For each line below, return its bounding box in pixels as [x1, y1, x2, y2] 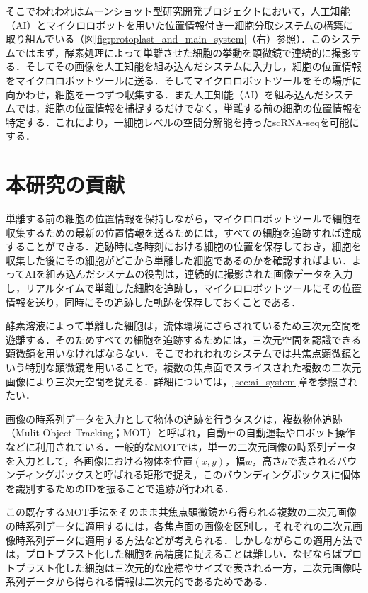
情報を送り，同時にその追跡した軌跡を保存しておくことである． [6, 294, 301, 309]
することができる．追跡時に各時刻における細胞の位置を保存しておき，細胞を [6, 239, 362, 254]
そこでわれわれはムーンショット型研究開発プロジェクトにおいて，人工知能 [6, 4, 350, 18]
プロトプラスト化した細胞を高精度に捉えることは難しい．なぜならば [25, 546, 343, 561]
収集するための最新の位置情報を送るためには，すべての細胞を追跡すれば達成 [6, 225, 362, 239]
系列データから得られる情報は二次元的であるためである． [6, 574, 273, 589]
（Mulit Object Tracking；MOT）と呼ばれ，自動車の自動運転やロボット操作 [6, 425, 355, 440]
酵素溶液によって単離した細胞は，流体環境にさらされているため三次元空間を [6, 318, 362, 333]
